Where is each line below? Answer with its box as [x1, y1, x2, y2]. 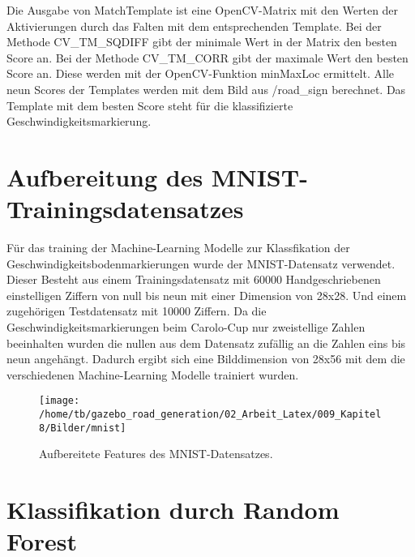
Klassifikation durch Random [6, 493, 340, 526]
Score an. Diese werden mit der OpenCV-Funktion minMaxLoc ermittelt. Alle [6, 65, 394, 82]
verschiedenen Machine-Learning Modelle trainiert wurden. [6, 366, 299, 383]
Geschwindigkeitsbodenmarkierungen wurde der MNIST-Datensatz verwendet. [6, 255, 396, 272]
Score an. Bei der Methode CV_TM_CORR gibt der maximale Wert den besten [6, 49, 409, 66]
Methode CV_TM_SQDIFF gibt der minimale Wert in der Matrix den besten [6, 33, 397, 50]
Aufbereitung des [6, 160, 203, 193]
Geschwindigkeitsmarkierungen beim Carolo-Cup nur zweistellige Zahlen [6, 319, 366, 336]
